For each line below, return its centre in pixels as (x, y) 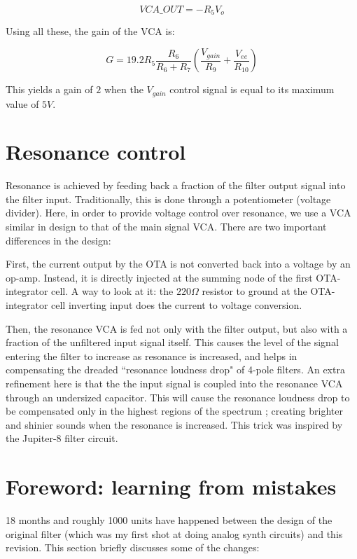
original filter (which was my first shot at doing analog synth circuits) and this (174, 533)
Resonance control (96, 152)
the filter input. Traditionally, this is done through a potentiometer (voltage (168, 199)
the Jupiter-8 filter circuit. (62, 438)
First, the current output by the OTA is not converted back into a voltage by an (178, 264)
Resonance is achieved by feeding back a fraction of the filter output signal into (176, 185)
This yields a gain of (49, 89)
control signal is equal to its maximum (252, 89)
